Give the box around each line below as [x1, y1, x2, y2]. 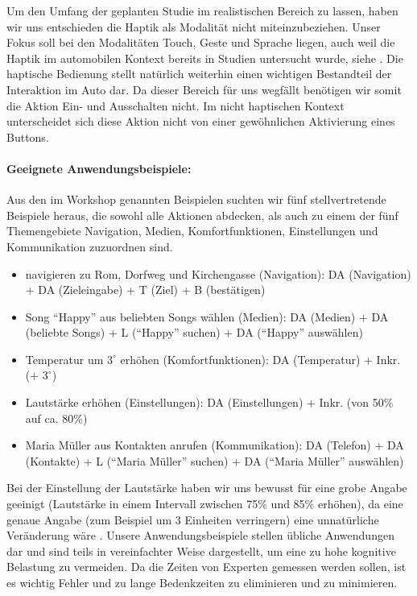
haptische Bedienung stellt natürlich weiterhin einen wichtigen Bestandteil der [6, 65, 392, 82]
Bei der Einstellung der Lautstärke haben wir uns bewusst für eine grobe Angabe [6, 479, 407, 496]
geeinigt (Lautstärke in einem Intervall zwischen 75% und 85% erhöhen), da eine [6, 495, 403, 512]
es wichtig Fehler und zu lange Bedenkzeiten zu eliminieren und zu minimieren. [6, 574, 398, 591]
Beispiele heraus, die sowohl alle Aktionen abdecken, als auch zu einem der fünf [6, 206, 398, 223]
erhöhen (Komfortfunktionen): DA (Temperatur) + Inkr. [120, 350, 401, 367]
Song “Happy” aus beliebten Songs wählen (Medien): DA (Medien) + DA [25, 308, 389, 325]
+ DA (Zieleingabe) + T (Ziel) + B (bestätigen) [25, 281, 266, 298]
